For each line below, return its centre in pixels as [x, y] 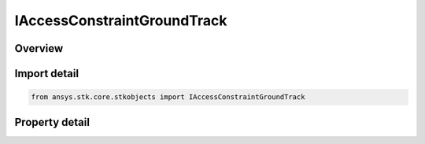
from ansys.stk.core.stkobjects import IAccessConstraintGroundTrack [168, 97]
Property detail [52, 122]
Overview [39, 48]
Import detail [46, 74]
